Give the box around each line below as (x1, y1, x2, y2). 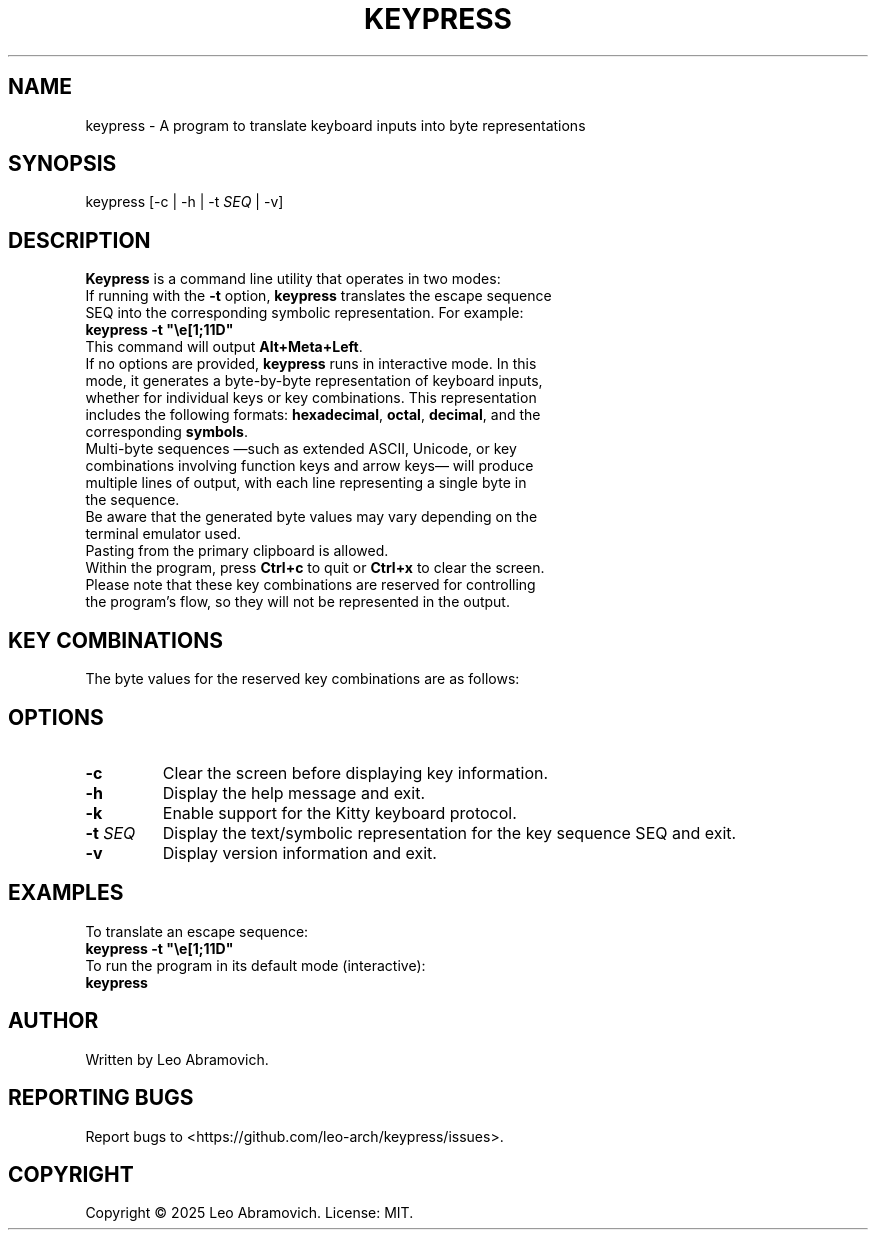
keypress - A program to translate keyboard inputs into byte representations (85, 116, 586, 134)
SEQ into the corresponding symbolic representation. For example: (85, 304, 524, 322)
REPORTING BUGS (8, 1085, 194, 1111)
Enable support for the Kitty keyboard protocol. (162, 802, 517, 823)
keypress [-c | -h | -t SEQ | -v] (85, 193, 284, 211)
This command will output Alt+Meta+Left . (85, 338, 363, 356)
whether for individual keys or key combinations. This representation (85, 389, 537, 407)
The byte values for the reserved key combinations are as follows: (85, 670, 520, 688)
